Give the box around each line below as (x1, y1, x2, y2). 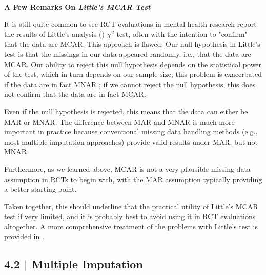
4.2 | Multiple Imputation (4, 256, 143, 272)
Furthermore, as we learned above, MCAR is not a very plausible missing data (4, 163, 251, 174)
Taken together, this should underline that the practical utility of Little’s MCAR (4, 201, 258, 211)
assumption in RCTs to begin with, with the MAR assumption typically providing (4, 173, 262, 184)
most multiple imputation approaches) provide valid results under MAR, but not (4, 136, 258, 147)
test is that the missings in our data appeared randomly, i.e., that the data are (4, 48, 251, 59)
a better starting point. (4, 184, 77, 194)
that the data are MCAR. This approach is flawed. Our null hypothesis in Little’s (4, 38, 260, 49)
